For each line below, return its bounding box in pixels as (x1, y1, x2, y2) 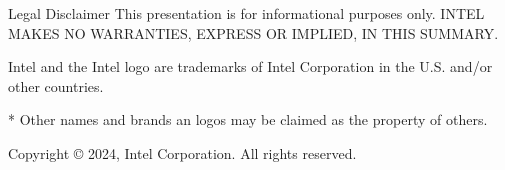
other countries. (8, 75, 104, 96)
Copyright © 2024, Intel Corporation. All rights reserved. (8, 142, 357, 163)
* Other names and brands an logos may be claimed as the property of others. (8, 109, 488, 130)
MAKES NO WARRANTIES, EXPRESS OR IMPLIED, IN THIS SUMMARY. (8, 22, 499, 43)
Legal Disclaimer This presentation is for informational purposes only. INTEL (8, 3, 485, 23)
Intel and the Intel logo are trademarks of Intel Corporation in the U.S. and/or (8, 56, 493, 77)
